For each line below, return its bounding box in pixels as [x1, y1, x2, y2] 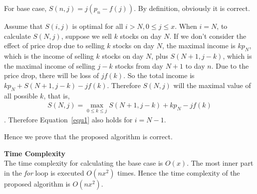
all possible [4, 90, 38, 100]
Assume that [4, 21, 43, 31]
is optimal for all [72, 21, 123, 31]
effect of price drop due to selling [4, 40, 105, 51]
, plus [151, 50, 168, 61]
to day [185, 60, 205, 71]
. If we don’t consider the [169, 30, 247, 41]
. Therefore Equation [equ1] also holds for [4, 114, 133, 125]
